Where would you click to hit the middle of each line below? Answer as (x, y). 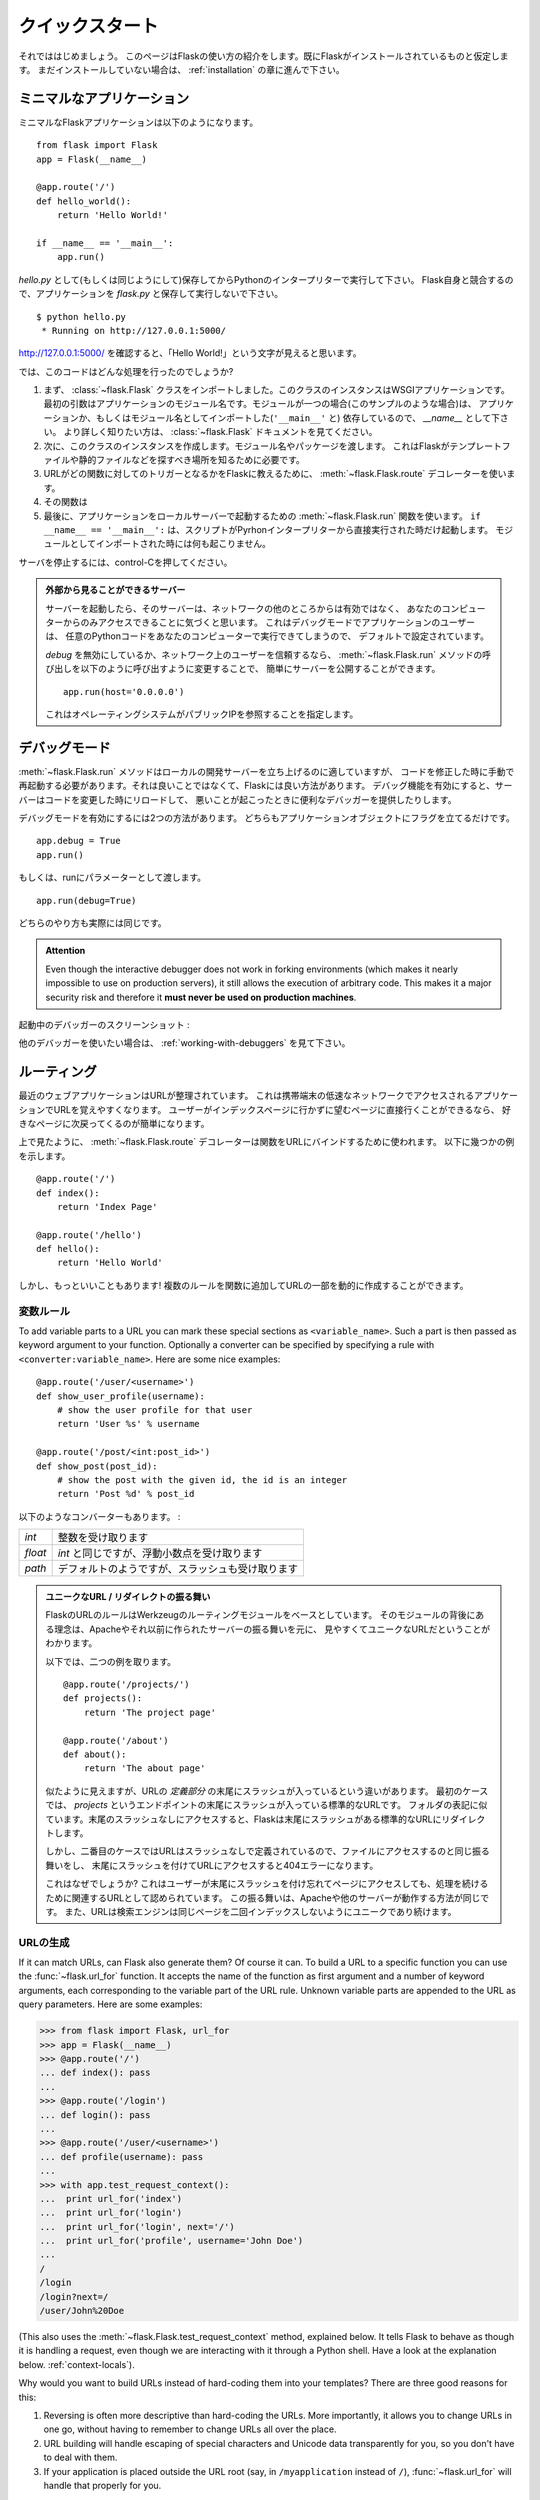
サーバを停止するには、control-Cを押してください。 (125, 562)
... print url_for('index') (111, 2198)
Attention (65, 951)
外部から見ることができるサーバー (115, 590)
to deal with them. (80, 2457)
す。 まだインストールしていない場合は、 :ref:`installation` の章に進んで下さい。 (181, 69)
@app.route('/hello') (89, 1234)
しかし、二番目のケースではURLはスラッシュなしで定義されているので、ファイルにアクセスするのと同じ (259, 1851)
